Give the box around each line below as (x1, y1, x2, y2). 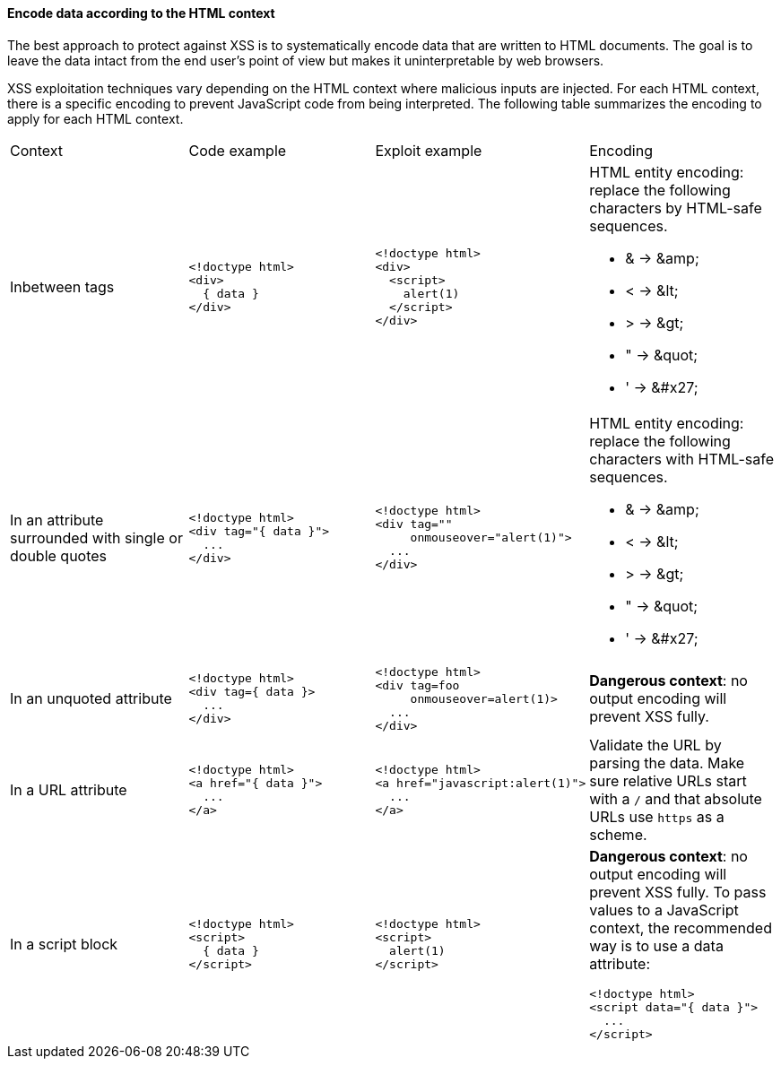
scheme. (589, 825, 647, 844)
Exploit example (375, 141, 482, 160)
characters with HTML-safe (589, 449, 774, 468)
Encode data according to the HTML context (7, 5, 275, 21)
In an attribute (10, 510, 104, 529)
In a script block (10, 934, 118, 953)
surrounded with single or (10, 528, 183, 547)
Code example (188, 141, 287, 160)
